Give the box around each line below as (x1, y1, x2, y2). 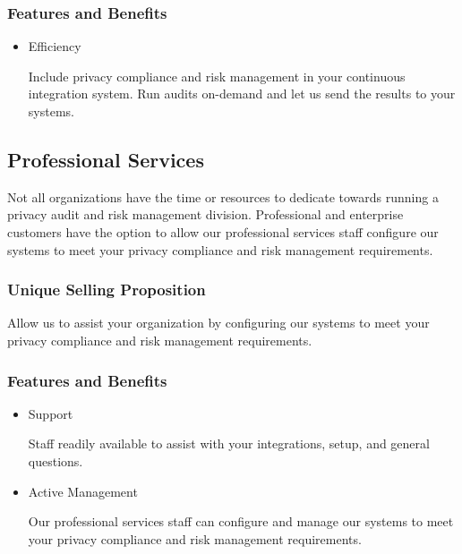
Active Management (28, 482, 138, 500)
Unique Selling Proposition (7, 278, 206, 301)
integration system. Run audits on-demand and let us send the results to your (28, 84, 456, 103)
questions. (28, 451, 83, 470)
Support (28, 404, 73, 422)
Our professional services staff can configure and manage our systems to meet (28, 512, 454, 531)
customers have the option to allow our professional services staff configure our (7, 222, 439, 241)
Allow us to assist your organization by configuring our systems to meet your (7, 313, 430, 332)
